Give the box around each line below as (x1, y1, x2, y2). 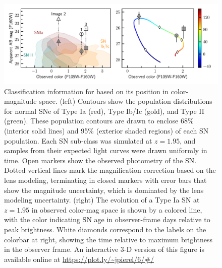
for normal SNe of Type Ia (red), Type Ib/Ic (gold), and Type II (4, 105, 204, 116)
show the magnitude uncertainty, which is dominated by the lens (4, 184, 204, 195)
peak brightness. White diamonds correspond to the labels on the (4, 224, 206, 234)
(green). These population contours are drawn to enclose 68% (4, 115, 194, 126)
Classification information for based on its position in (4, 86, 169, 96)
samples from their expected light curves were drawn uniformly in (4, 145, 207, 156)
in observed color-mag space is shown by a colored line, (31, 204, 202, 215)
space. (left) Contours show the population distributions (39, 96, 212, 106)
